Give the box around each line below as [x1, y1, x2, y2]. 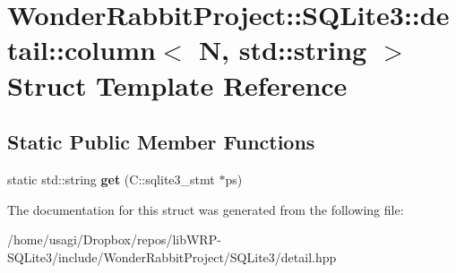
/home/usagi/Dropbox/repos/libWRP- [7, 230, 221, 249]
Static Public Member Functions [7, 128, 315, 156]
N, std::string [198, 31, 367, 68]
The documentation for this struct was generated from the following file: [7, 200, 404, 218]
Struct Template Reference [7, 66, 348, 103]
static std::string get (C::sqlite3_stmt [7, 169, 215, 188]
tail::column [7, 31, 156, 68]
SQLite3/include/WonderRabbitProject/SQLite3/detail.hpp [7, 247, 337, 266]
